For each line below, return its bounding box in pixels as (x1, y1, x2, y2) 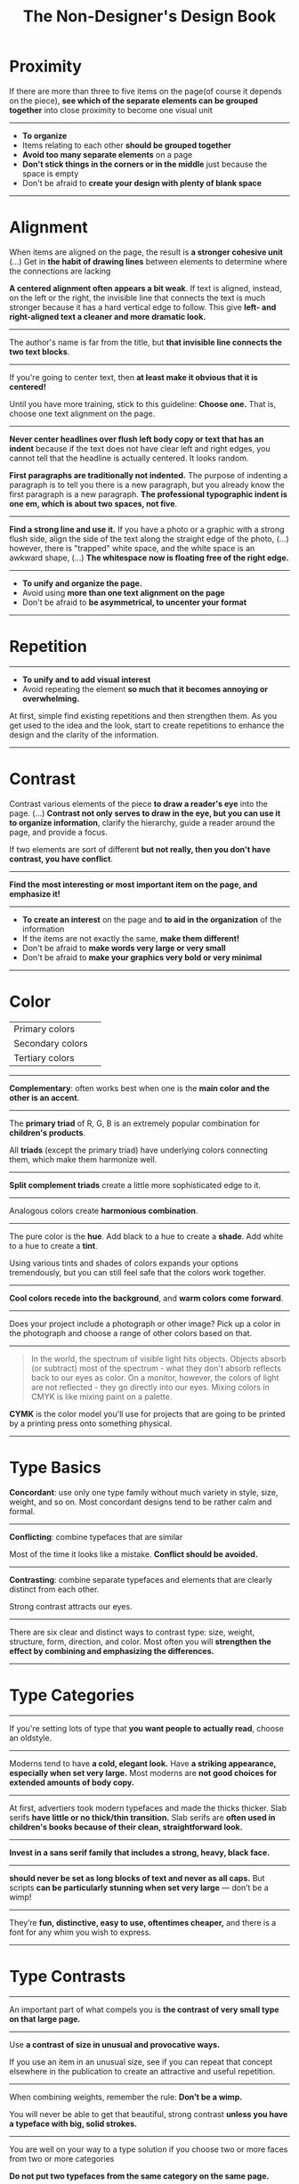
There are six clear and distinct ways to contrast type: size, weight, (9, 1626, 255, 1637)
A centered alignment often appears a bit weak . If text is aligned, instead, (9, 282, 282, 293)
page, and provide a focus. (9, 827, 109, 837)
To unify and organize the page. (21, 577, 142, 589)
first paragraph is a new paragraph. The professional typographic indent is (9, 488, 287, 500)
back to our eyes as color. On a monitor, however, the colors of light (30, 1372, 279, 1382)
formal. (9, 1505, 36, 1516)
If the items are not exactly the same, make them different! (21, 933, 240, 943)
